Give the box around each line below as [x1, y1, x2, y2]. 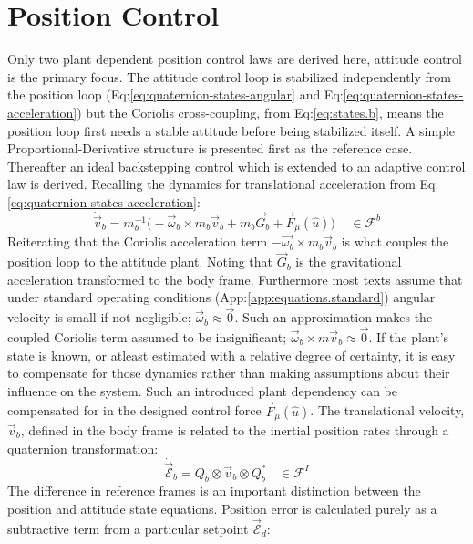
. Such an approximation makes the [234, 308, 433, 327]
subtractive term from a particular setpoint [7, 518, 249, 538]
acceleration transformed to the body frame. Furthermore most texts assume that [7, 269, 463, 288]
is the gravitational [295, 252, 402, 271]
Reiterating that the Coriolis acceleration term [7, 232, 268, 251]
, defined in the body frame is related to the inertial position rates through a [20, 421, 449, 440]
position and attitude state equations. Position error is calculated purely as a [7, 499, 437, 518]
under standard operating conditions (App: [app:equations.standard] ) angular [7, 288, 436, 307]
